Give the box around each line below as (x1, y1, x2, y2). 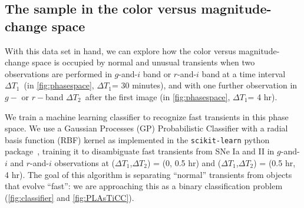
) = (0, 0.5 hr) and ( (147, 157, 222, 169)
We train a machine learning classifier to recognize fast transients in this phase (5, 110, 289, 123)
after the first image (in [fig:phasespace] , (85, 90, 230, 103)
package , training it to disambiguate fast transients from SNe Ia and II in (5, 145, 275, 157)
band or (143, 67, 171, 80)
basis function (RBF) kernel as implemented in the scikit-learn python (5, 133, 270, 146)
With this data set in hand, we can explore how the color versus (5, 44, 236, 57)
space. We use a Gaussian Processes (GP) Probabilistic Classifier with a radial (5, 122, 288, 134)
